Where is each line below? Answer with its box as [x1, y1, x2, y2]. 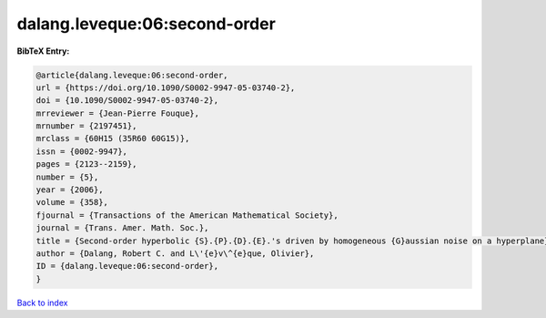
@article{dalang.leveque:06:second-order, [35, 69, 228, 80]
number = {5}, [35, 171, 99, 182]
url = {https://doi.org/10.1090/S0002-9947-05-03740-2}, [35, 82, 296, 93]
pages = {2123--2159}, [35, 159, 137, 169]
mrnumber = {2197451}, [35, 121, 137, 131]
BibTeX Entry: [16, 46, 70, 56]
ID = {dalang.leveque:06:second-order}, [35, 261, 218, 272]
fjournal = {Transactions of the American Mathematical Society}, [35, 210, 339, 221]
